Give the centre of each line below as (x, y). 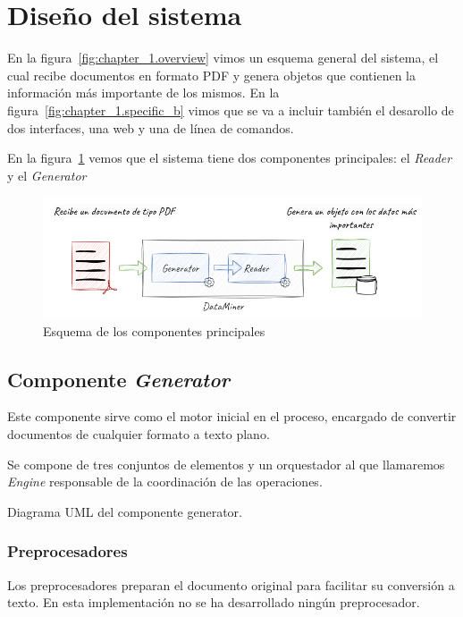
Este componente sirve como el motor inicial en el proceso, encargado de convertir (232, 416)
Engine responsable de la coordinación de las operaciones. (165, 482)
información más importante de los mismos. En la (143, 93)
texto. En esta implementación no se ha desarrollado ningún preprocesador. (214, 602)
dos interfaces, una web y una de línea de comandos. (151, 127)
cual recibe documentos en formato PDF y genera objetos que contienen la (212, 75)
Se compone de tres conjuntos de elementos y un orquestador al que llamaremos (226, 464)
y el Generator (47, 175)
